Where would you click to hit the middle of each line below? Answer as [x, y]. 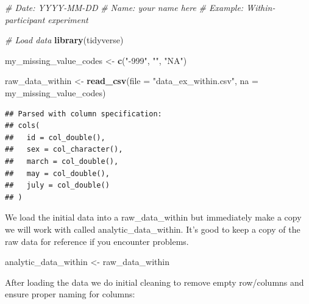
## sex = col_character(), [64, 150]
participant [25, 19]
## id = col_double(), [55, 137]
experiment [68, 19]
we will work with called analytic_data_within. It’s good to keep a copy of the [153, 229]
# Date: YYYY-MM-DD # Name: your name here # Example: [124, 7]
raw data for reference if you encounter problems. [97, 241]
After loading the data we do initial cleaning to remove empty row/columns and [154, 282]
